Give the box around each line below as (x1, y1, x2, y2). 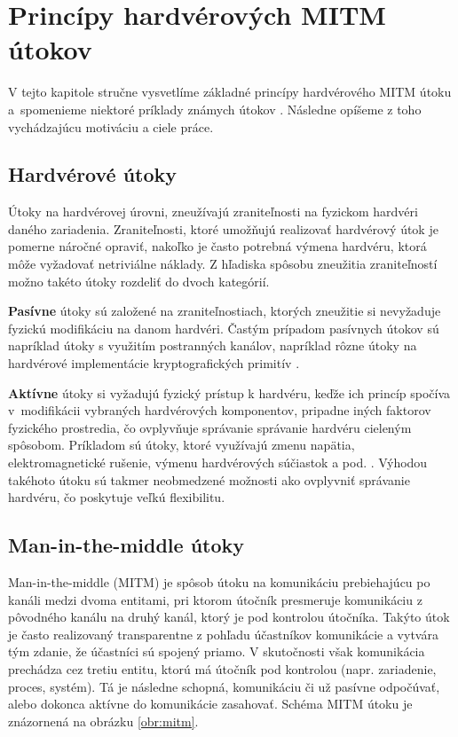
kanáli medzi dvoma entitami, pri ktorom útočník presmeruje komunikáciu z (8, 590, 422, 608)
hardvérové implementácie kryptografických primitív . (8, 354, 300, 372)
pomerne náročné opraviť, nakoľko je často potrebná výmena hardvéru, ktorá (8, 237, 427, 255)
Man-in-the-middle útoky (8, 531, 245, 559)
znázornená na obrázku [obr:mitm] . (8, 711, 199, 730)
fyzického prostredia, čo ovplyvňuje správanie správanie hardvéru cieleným (8, 418, 412, 436)
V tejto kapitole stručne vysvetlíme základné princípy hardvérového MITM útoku (8, 82, 452, 101)
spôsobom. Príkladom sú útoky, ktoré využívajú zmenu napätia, (8, 435, 355, 454)
